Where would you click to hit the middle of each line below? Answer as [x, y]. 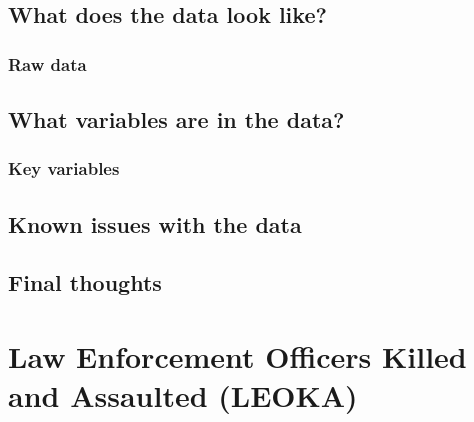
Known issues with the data [155, 223]
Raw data [47, 63]
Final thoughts [85, 282]
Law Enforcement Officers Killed [237, 356]
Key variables [64, 168]
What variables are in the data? [176, 119]
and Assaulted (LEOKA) [183, 395]
